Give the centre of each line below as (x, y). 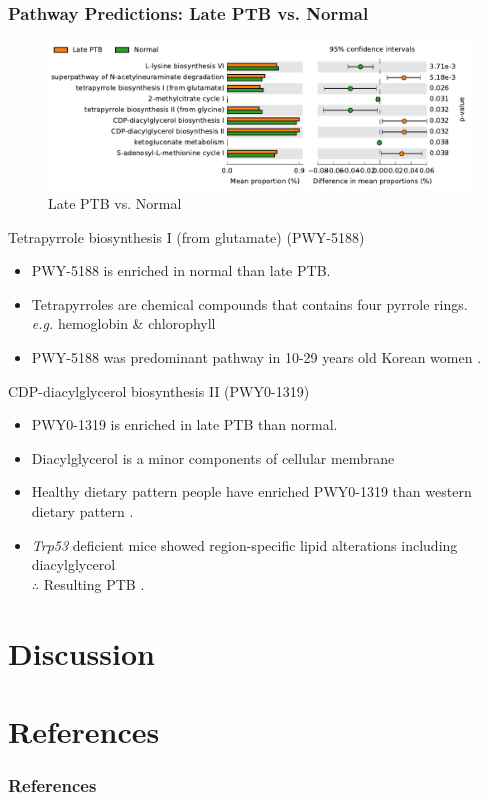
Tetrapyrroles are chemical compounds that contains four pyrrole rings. (249, 303)
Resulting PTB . (94, 583)
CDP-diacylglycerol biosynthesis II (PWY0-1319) (159, 390)
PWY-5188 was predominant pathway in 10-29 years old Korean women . (256, 357)
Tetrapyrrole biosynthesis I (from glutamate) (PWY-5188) (186, 236)
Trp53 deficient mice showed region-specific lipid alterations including (244, 544)
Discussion (81, 652)
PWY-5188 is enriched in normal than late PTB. (181, 270)
